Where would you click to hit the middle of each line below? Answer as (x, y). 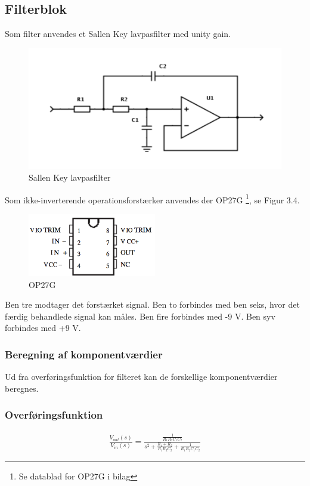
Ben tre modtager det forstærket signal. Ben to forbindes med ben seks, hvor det (152, 304)
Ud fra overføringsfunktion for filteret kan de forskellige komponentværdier (141, 377)
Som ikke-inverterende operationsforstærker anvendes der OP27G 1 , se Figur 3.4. (152, 199)
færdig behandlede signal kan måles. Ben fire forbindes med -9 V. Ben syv (140, 316)
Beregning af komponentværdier (84, 354)
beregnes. (22, 388)
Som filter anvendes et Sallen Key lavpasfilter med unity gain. (118, 34)
